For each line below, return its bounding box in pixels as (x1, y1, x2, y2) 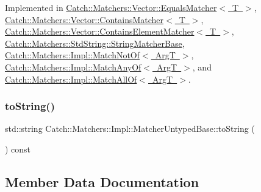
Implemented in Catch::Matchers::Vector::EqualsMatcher (5, 1, 217, 13)
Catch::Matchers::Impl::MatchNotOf (5, 49, 140, 61)
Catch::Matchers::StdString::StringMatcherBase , (5, 36, 185, 49)
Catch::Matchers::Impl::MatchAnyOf (5, 60, 141, 73)
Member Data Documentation (5, 172, 199, 191)
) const (5, 142, 31, 155)
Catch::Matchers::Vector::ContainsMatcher (5, 13, 164, 26)
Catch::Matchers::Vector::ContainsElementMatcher (5, 25, 195, 38)
